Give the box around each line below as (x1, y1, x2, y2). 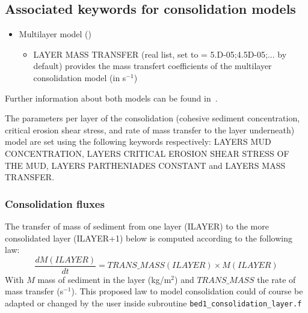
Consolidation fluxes (5, 196, 105, 211)
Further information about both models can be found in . (5, 91, 218, 104)
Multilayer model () (19, 28, 92, 40)
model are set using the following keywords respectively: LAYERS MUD (5, 135, 271, 148)
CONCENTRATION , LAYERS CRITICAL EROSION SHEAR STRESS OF (5, 147, 289, 159)
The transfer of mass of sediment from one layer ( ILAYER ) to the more (5, 219, 269, 232)
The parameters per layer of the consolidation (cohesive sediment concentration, (5, 112, 300, 124)
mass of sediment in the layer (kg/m (37, 273, 171, 285)
